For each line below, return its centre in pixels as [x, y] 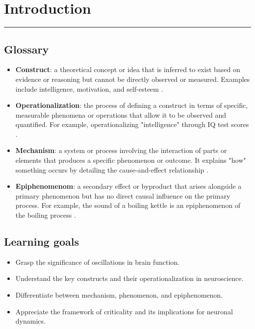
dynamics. [30, 321]
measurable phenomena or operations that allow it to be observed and [121, 114]
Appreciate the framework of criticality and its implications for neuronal [124, 311]
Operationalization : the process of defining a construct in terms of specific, [132, 105]
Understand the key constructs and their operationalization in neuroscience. [129, 278]
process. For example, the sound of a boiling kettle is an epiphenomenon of [128, 205]
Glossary [26, 49]
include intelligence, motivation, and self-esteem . [89, 89]
